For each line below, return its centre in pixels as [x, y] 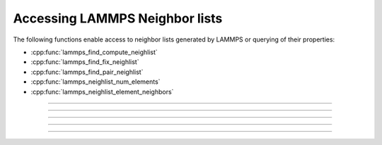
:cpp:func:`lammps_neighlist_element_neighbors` [102, 92]
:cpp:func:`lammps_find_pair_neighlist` [87, 72]
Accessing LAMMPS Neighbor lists [118, 18]
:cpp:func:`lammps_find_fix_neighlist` [85, 62]
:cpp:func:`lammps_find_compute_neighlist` [94, 52]
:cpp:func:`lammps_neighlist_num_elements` [95, 82]
